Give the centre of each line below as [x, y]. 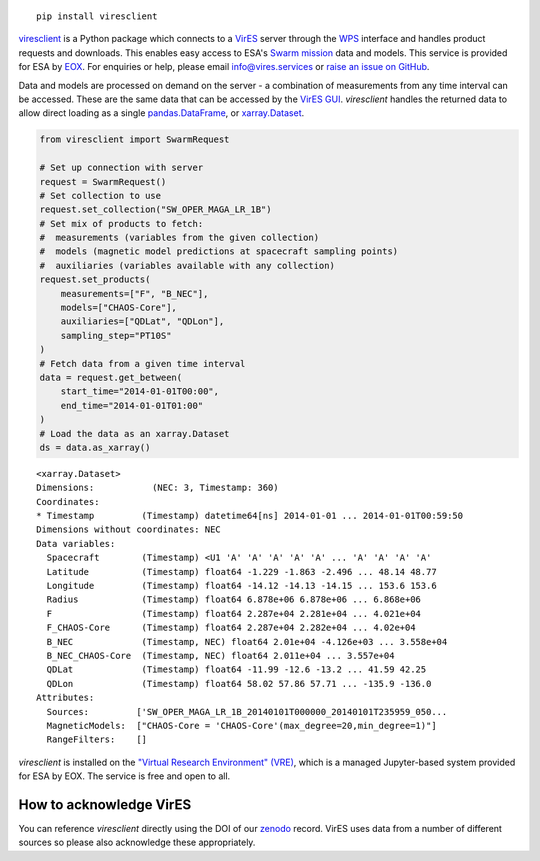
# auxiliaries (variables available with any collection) [187, 265]
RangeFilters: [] [97, 739]
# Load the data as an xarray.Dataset [134, 433]
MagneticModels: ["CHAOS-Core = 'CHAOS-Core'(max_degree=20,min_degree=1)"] [241, 725]
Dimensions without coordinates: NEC [129, 529]
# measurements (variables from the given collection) [179, 238]
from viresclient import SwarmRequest [134, 139]
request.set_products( [95, 279]
